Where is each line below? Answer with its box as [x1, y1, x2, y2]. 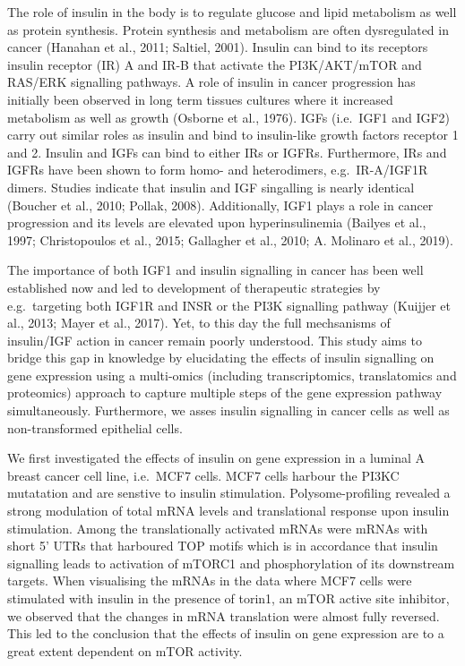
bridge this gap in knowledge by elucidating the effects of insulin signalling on [7, 348, 435, 367]
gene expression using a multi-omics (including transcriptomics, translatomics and [7, 365, 457, 384]
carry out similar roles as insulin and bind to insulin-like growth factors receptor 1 [7, 125, 459, 144]
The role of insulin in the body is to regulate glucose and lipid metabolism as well [7, 3, 457, 21]
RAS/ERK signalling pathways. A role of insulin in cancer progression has [7, 73, 416, 91]
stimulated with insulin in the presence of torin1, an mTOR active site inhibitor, [7, 589, 450, 607]
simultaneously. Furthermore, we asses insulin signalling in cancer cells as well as [7, 401, 450, 420]
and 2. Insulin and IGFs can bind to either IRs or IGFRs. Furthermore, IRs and [7, 142, 447, 161]
